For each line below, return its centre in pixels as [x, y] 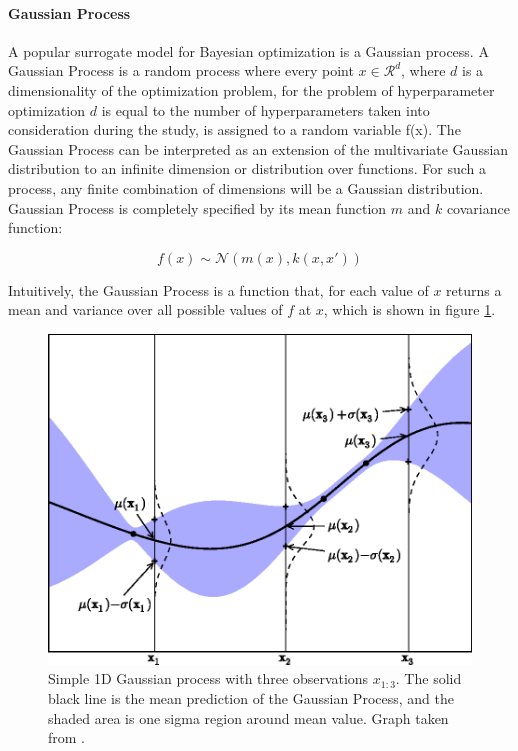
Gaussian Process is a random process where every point [181, 70]
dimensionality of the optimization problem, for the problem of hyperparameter [251, 89]
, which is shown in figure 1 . [409, 309]
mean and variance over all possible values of [145, 309]
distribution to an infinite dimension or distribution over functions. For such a [247, 168]
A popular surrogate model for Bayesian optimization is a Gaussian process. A [248, 50]
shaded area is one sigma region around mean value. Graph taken [248, 717]
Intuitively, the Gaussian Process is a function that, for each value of [218, 289]
